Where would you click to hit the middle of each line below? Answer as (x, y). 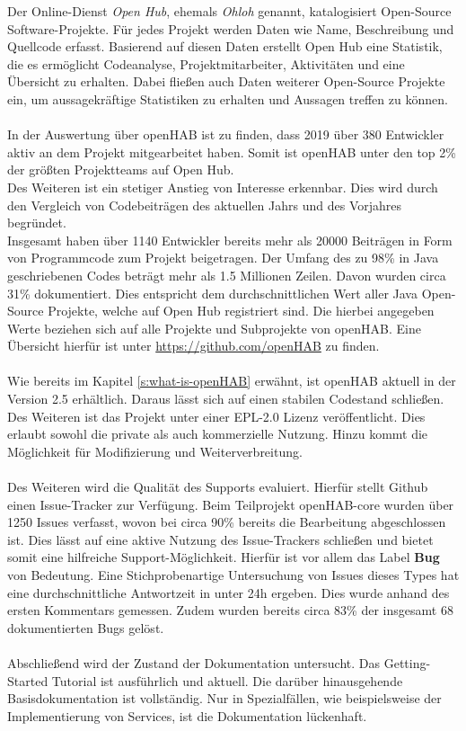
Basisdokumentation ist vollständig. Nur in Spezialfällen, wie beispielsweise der (224, 698)
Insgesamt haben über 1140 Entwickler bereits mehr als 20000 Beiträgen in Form (230, 240)
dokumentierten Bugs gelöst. (86, 627)
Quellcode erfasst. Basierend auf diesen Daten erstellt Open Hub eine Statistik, (225, 46)
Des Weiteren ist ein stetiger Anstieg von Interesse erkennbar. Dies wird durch (223, 187)
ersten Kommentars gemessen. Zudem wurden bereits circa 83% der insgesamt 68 (230, 610)
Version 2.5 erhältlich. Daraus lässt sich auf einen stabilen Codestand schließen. (226, 399)
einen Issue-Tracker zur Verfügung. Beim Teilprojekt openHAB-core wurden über (231, 504)
